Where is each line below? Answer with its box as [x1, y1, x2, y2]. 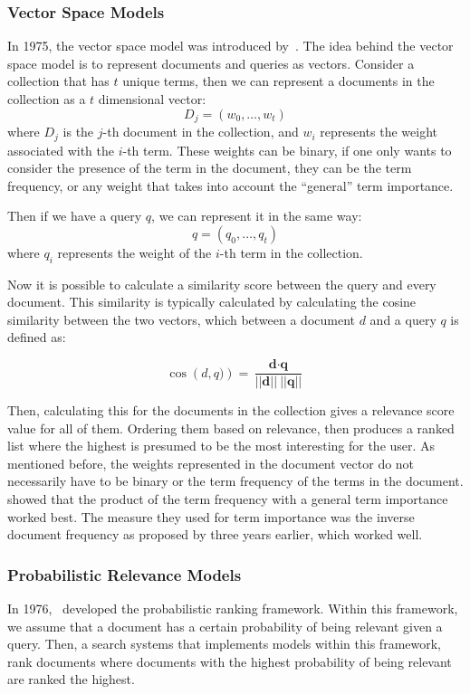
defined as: [7, 328, 66, 347]
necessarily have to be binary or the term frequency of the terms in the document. [7, 471, 464, 490]
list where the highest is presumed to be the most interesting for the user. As [7, 436, 436, 455]
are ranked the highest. [7, 670, 135, 689]
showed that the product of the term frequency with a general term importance [7, 490, 448, 509]
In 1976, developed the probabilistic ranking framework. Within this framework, [7, 599, 458, 618]
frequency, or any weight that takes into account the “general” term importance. [7, 176, 454, 195]
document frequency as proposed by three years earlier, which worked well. [7, 525, 423, 544]
